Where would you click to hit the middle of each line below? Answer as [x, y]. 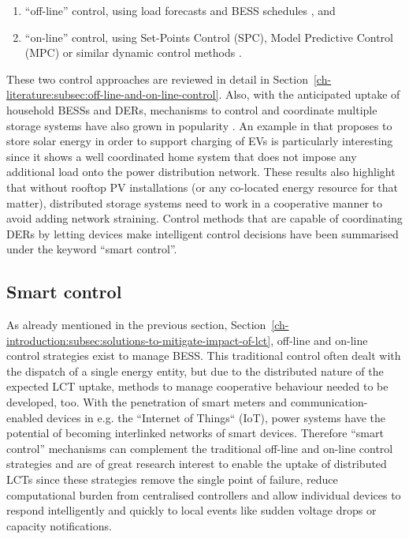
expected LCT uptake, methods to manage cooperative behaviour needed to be [197, 386]
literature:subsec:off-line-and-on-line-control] [113, 94]
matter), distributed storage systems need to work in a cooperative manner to [194, 202]
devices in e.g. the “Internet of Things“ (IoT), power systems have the [216, 417]
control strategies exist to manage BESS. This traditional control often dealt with [204, 356]
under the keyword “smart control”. [92, 249]
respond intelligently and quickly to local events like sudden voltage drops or [191, 510]
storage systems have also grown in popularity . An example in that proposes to [199, 125]
